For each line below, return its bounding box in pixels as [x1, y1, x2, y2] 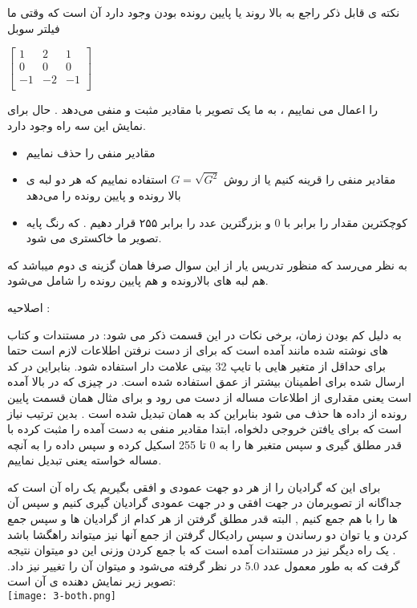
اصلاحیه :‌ [7, 298, 51, 315]
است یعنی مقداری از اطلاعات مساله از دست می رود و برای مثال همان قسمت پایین [7, 388, 411, 405]
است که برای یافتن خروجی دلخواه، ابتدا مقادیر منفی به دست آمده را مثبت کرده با [7, 420, 402, 437]
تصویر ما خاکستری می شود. [26, 229, 162, 246]
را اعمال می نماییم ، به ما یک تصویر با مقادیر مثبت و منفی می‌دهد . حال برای [7, 101, 378, 118]
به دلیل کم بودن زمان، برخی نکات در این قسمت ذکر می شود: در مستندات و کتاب [7, 326, 402, 343]
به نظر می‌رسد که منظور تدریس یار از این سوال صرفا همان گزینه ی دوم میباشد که [7, 256, 407, 273]
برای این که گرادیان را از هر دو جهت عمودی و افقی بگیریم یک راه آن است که [7, 478, 381, 495]
